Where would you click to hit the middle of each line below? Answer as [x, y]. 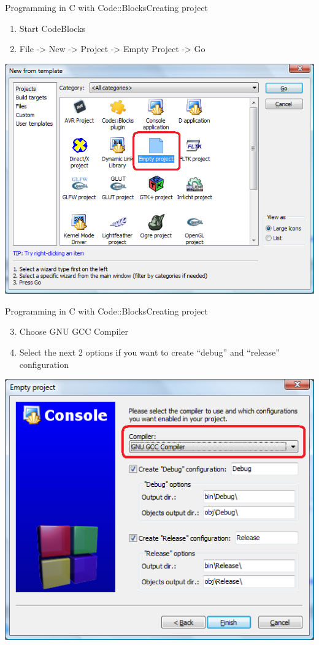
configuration [44, 364]
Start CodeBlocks [52, 28]
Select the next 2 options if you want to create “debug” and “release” [149, 352]
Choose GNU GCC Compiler [74, 331]
